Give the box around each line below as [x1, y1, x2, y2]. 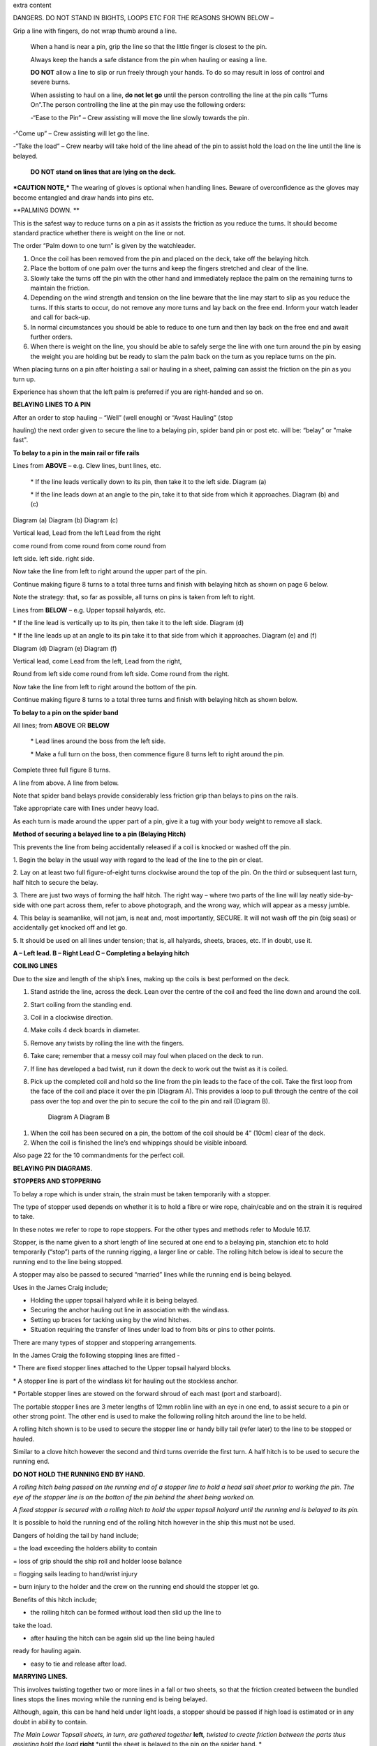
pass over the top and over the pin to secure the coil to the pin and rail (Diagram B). [30, 1096, 270, 1105]
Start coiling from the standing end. [30, 1000, 133, 1008]
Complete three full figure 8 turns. [13, 765, 111, 775]
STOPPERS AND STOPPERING [13, 1177, 101, 1185]
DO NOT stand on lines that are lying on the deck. [30, 168, 177, 176]
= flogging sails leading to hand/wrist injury [13, 1570, 138, 1578]
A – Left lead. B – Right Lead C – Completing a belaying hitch [13, 949, 190, 958]
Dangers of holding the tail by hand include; [13, 1531, 139, 1539]
